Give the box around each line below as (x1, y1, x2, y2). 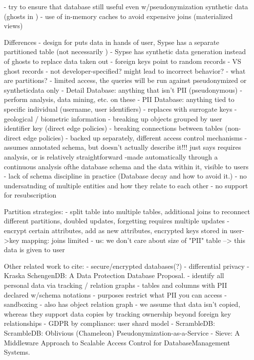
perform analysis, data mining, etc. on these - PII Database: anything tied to (4, 94, 234, 104)
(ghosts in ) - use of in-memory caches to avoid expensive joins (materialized (4, 11, 233, 21)
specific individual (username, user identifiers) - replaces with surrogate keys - (4, 103, 237, 114)
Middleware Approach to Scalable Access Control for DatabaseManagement (4, 337, 230, 347)
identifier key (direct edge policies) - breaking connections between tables (4, 123, 223, 133)
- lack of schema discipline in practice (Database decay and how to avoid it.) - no (4, 171, 247, 181)
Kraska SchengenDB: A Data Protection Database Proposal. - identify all (4, 270, 224, 280)
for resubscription (4, 190, 57, 200)
